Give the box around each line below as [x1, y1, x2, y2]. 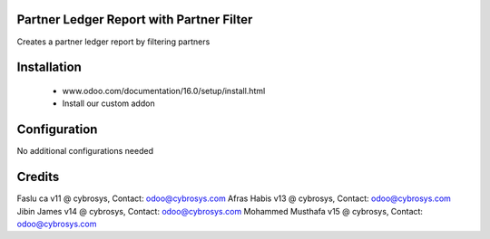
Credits [16, 169, 60, 185]
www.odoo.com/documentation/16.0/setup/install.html [62, 85, 266, 96]
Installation [16, 60, 82, 75]
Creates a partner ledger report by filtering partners [16, 36, 211, 47]
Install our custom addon [62, 98, 155, 109]
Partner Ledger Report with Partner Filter [16, 12, 253, 27]
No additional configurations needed [16, 146, 154, 157]
